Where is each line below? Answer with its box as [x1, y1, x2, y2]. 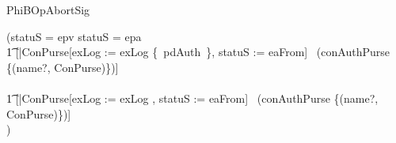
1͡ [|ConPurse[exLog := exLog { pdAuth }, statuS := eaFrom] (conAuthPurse [6, 43, 390, 60]
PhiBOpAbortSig [6, 2, 90, 17]
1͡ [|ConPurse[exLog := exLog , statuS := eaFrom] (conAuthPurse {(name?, [6, 89, 379, 106]
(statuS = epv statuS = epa [6, 28, 142, 44]
